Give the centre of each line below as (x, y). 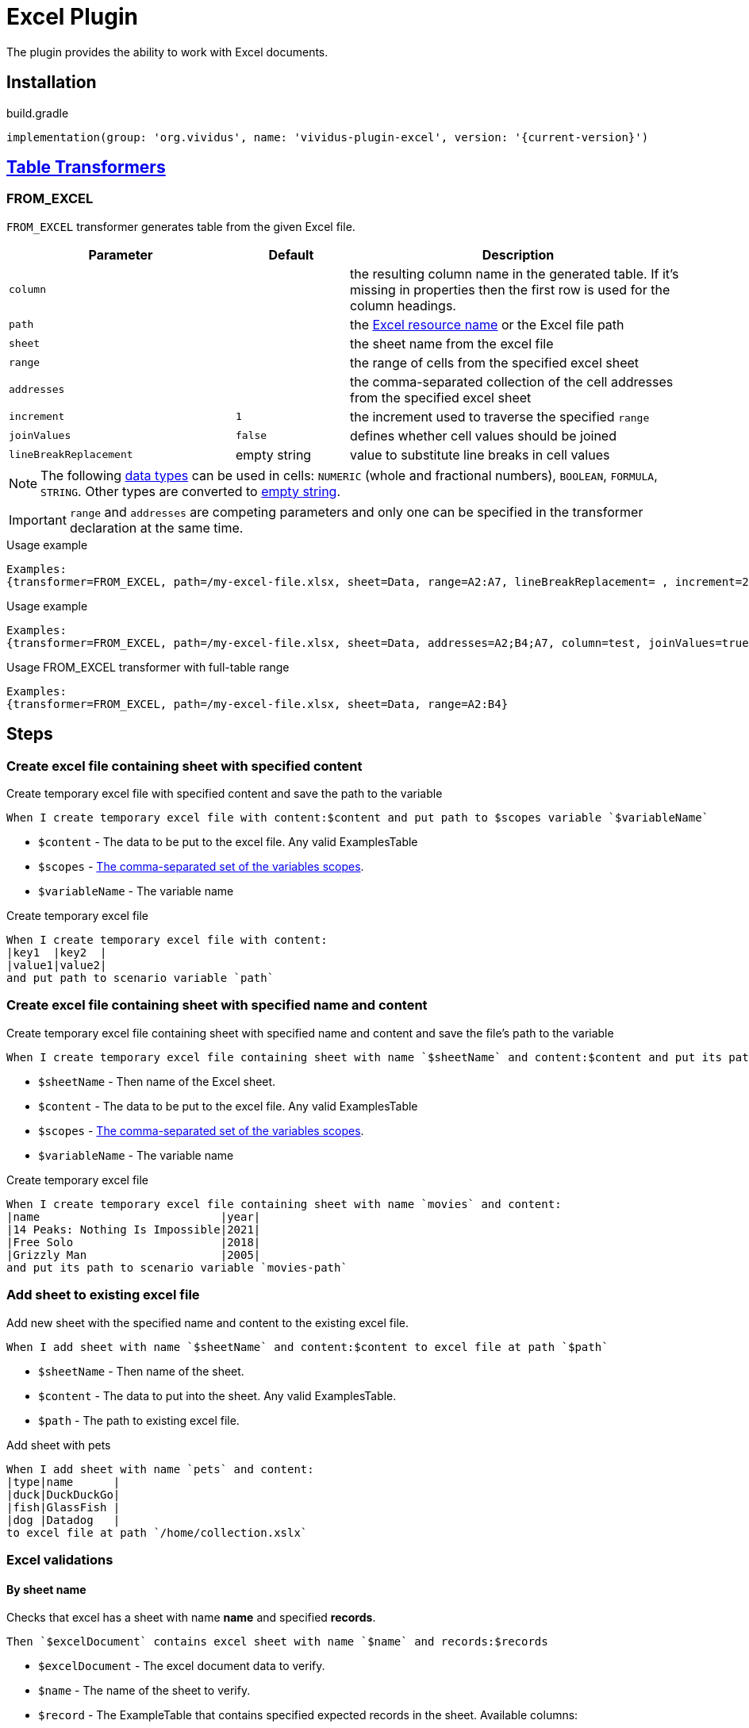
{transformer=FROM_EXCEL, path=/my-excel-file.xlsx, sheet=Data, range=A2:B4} (257, 704)
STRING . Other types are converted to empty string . (191, 491)
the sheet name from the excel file (451, 343)
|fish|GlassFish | (63, 1507)
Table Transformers (86, 167)
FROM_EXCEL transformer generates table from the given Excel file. (181, 226)
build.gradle (38, 113)
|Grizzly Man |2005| (134, 1255)
